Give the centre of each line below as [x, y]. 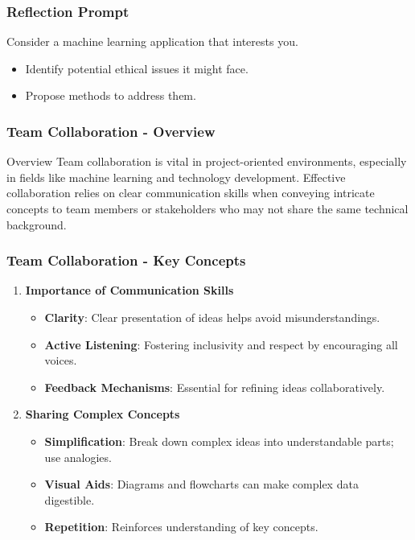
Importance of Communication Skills [129, 290]
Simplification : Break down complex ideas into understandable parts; [219, 441]
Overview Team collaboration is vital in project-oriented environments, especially [207, 161]
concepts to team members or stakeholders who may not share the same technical [207, 208]
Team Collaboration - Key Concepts [126, 260]
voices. [61, 360]
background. [37, 224]
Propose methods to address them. [111, 95]
